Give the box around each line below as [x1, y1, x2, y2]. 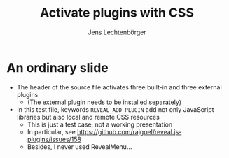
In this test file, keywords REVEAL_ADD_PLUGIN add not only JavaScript [16, 105, 214, 113]
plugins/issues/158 [27, 135, 82, 143]
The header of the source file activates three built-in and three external [16, 82, 222, 92]
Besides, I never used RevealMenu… [27, 142, 132, 151]
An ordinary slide [6, 59, 109, 76]
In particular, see [27, 127, 76, 136]
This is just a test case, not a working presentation [27, 120, 173, 129]
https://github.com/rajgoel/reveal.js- [77, 127, 182, 136]
